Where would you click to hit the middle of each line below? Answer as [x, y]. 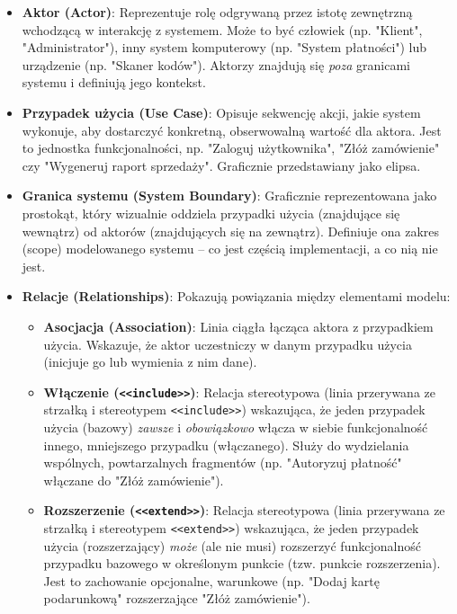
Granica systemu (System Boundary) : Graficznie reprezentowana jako [229, 196]
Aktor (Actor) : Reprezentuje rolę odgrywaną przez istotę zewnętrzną [217, 12]
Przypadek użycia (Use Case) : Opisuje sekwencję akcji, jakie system [221, 112]
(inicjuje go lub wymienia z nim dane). [150, 362]
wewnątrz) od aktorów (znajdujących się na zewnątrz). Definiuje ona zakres [231, 231]
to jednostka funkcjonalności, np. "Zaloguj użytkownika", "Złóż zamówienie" [231, 148]
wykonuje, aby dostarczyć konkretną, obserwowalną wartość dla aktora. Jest [232, 130]
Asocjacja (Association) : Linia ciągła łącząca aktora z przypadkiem [238, 326]
